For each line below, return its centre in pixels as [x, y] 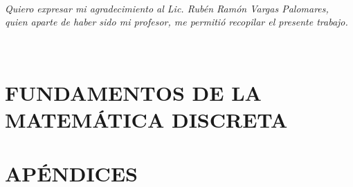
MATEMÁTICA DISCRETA [146, 119]
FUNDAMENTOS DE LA [133, 92]
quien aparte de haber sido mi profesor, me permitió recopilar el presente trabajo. [176, 22]
